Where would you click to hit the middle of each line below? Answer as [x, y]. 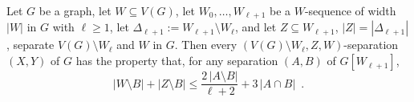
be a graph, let [75, 10]
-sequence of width [350, 10]
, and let [256, 27]
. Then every [206, 45]
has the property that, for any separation [177, 61]
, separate [30, 45]
